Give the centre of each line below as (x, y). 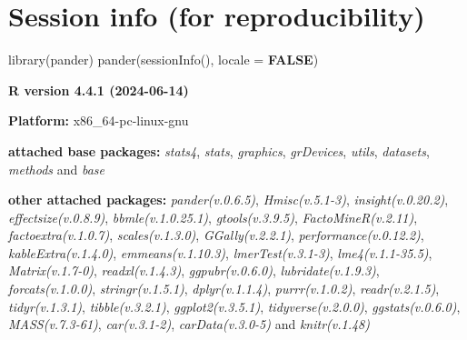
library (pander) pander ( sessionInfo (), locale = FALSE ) (164, 60)
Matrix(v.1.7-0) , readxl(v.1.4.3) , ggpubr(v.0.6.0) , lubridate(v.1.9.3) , (194, 270)
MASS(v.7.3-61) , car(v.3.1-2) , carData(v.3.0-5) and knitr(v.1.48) (189, 324)
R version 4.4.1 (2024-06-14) (99, 90)
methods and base (56, 169)
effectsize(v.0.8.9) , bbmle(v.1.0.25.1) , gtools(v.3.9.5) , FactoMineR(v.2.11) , (213, 217)
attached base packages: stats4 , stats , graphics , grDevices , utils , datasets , (219, 150)
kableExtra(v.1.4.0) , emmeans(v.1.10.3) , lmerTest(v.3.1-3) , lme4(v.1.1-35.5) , (220, 252)
